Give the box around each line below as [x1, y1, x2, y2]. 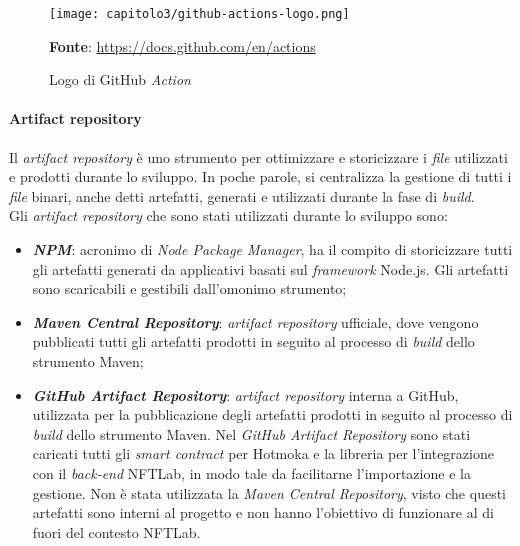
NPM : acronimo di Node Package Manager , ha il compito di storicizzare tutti [32, 239, 513, 260]
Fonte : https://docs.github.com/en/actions [49, 35, 316, 56]
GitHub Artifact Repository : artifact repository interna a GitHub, [32, 384, 459, 405]
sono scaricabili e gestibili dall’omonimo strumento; [32, 278, 347, 299]
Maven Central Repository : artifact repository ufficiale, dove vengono [32, 311, 479, 332]
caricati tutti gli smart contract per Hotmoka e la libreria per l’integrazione [32, 443, 494, 464]
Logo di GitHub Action [49, 69, 191, 90]
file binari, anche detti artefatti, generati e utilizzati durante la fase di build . [9, 185, 475, 206]
